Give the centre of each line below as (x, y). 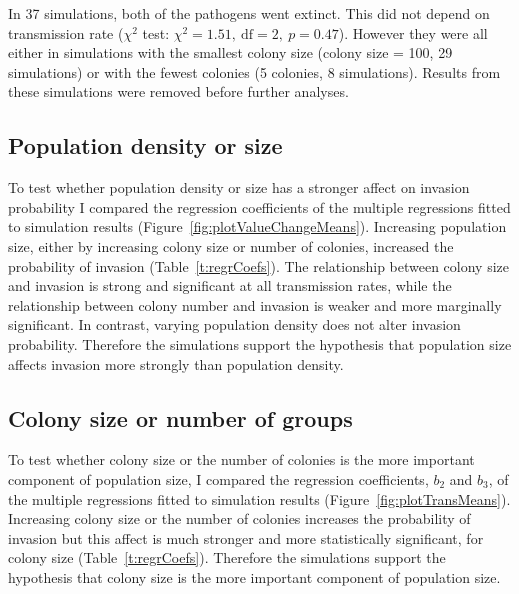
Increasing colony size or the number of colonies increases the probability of (239, 518)
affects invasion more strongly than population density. (176, 363)
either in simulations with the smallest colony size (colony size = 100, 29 (230, 52)
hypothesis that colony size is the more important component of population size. (254, 576)
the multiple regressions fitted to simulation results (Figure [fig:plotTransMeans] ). (259, 498)
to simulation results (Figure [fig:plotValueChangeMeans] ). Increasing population (257, 226)
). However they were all (413, 32)
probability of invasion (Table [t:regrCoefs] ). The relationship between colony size (259, 265)
